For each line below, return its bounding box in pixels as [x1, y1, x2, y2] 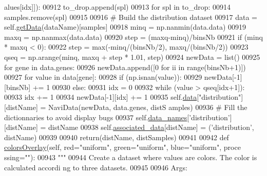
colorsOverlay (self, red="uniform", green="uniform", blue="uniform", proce [4, 142, 241, 152]
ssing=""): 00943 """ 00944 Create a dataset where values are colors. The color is [4, 151, 257, 162]
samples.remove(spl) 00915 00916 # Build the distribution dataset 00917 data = [4, 11, 257, 22]
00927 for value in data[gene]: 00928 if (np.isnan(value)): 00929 [4, 72, 202, 82]
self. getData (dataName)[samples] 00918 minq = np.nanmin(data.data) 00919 [4, 21, 246, 32]
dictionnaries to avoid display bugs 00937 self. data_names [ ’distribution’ [4, 112, 230, 122]
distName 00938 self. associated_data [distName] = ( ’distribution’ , [48, 122, 254, 133]
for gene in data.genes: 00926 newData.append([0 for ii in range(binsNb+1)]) [4, 61, 246, 72]
